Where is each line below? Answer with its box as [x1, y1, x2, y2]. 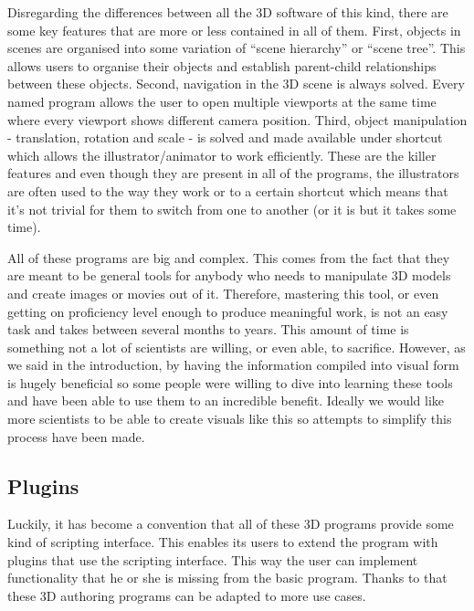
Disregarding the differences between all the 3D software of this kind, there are [7, 3, 448, 21]
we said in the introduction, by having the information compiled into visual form [7, 355, 459, 374]
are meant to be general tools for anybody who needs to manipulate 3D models [7, 266, 451, 285]
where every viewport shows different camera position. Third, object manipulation [7, 110, 468, 129]
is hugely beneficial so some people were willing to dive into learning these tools [7, 373, 453, 392]
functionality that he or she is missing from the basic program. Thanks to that [7, 568, 448, 587]
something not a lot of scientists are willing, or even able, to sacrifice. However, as [7, 337, 466, 356]
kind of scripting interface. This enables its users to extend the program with [7, 532, 438, 552]
